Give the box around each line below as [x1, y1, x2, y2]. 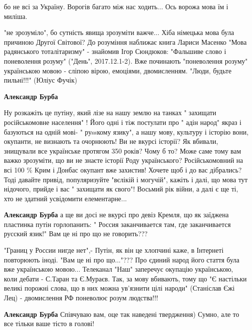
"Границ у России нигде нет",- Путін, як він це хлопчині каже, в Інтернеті [4, 245, 224, 255]
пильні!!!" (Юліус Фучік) [4, 75, 77, 85]
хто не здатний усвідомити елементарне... [4, 193, 127, 203]
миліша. [4, 11, 28, 21]
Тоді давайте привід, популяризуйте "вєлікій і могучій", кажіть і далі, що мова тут [4, 174, 248, 184]
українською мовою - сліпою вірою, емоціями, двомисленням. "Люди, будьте [4, 65, 232, 75]
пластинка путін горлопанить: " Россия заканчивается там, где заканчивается [4, 219, 231, 229]
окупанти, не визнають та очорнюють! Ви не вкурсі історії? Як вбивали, [4, 136, 218, 146]
